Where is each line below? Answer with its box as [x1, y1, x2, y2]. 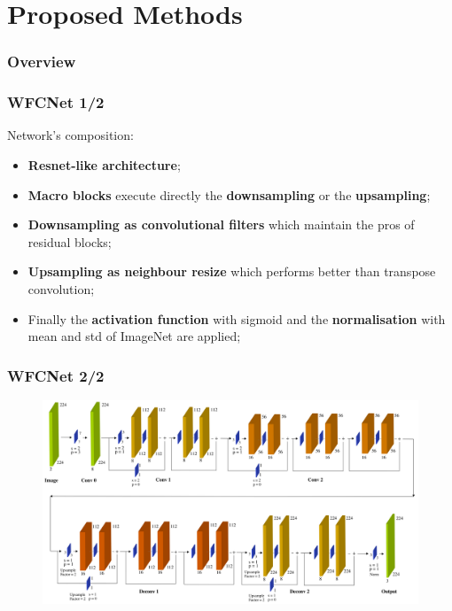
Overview [7, 50, 76, 73]
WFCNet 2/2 [7, 364, 105, 386]
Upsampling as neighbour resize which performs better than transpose [27, 262, 436, 281]
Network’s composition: [7, 126, 134, 144]
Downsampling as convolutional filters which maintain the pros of [27, 215, 415, 234]
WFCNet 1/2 [7, 91, 105, 113]
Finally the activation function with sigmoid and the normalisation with [27, 309, 446, 328]
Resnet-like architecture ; [27, 156, 181, 174]
